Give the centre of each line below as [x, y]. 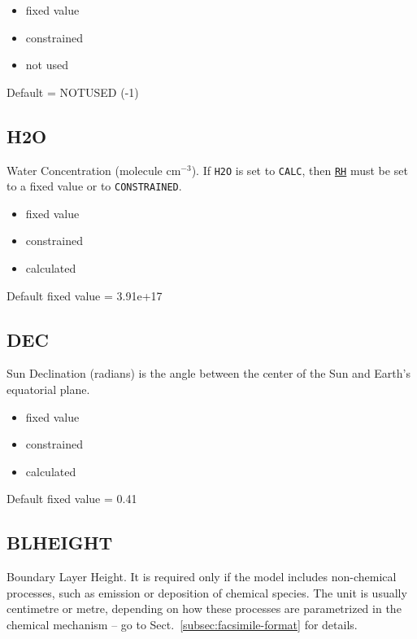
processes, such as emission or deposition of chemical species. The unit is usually [207, 592]
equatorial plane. [48, 390]
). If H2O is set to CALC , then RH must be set [300, 170]
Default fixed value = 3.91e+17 [85, 295]
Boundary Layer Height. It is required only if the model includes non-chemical [202, 577]
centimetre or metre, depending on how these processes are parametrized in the [204, 608]
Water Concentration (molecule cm [94, 170]
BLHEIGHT [60, 543]
